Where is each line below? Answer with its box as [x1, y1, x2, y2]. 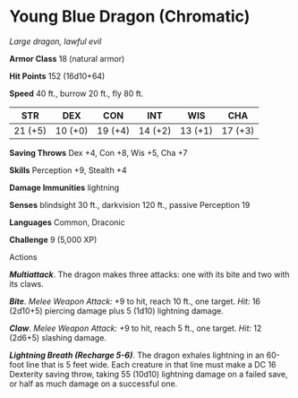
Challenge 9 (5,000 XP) [9, 234, 98, 245]
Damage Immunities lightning [9, 182, 120, 193]
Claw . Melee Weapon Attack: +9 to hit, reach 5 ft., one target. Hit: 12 [9, 323, 262, 333]
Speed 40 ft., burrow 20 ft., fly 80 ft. [9, 88, 144, 99]
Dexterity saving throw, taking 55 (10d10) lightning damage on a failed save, [9, 368, 288, 379]
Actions [9, 251, 38, 262]
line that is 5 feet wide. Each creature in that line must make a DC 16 [26, 359, 277, 369]
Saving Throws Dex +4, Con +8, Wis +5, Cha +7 [9, 147, 188, 158]
